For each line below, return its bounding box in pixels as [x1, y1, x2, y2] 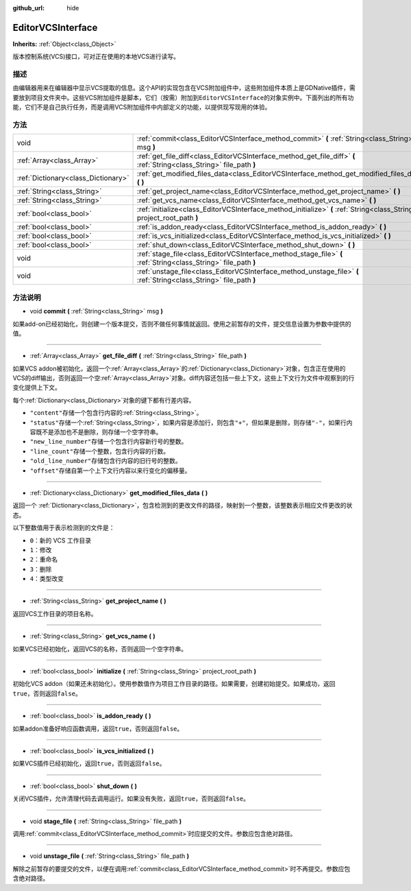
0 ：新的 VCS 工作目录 [29, 536, 92, 545]
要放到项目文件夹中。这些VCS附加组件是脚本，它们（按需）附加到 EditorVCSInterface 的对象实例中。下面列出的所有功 [12, 93, 354, 102]
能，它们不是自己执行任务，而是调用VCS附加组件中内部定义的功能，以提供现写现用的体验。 [12, 103, 271, 111]
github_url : [12, 4, 45, 12]
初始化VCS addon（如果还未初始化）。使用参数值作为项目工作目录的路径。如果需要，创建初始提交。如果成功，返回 [12, 680, 336, 688]
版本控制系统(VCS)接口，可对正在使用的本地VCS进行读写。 [12, 52, 180, 61]
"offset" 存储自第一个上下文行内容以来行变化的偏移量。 [29, 466, 191, 475]
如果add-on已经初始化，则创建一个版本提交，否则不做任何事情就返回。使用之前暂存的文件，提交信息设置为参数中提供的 [12, 320, 352, 328]
